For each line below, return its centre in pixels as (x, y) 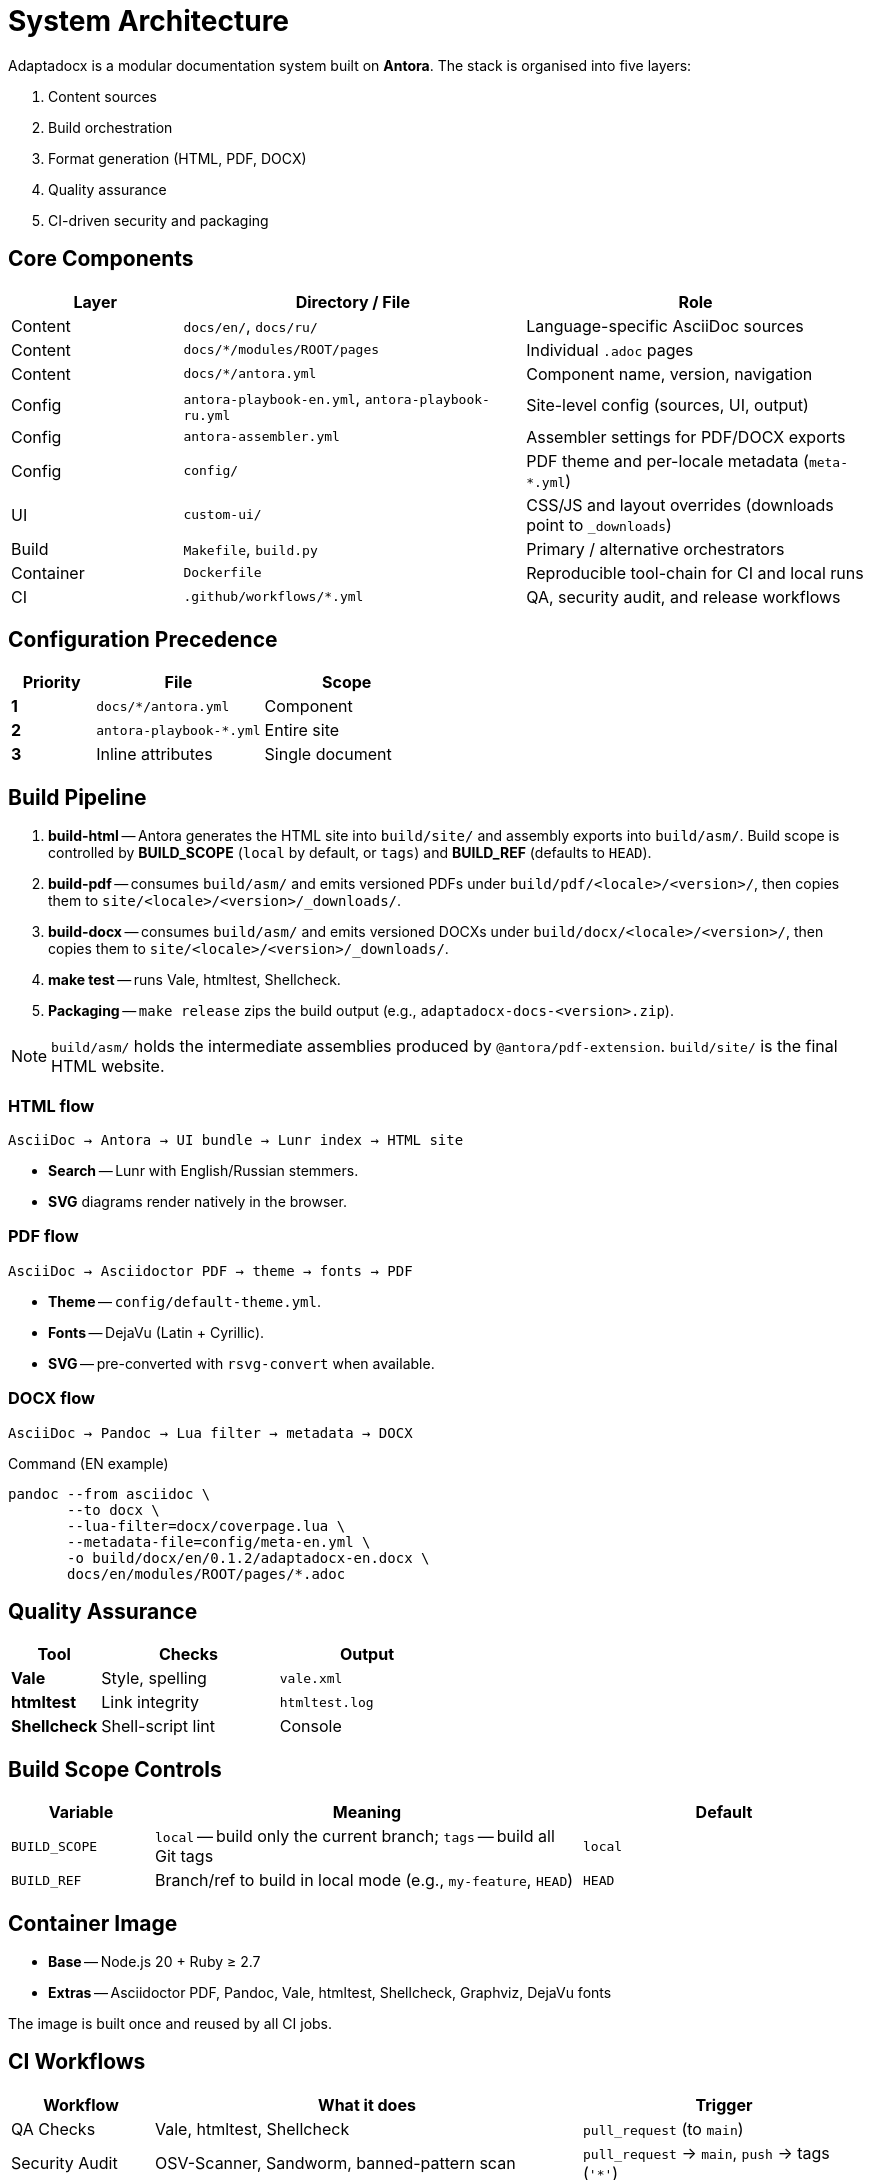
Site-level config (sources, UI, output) (667, 405)
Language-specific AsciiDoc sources (665, 325)
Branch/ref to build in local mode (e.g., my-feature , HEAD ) (364, 1880)
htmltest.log (326, 1702)
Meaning (367, 1812)
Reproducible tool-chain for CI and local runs (695, 572)
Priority (51, 682)
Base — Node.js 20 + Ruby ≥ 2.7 (154, 1962)
